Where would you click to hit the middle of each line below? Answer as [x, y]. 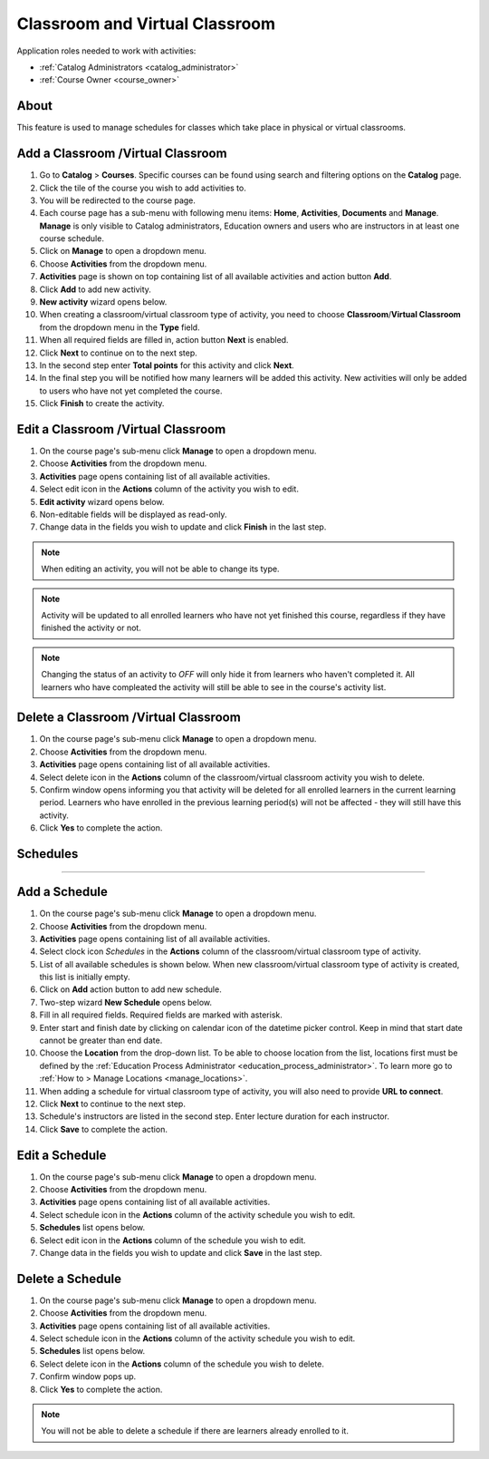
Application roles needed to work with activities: [106, 51]
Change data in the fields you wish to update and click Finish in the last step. [183, 527]
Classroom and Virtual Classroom [146, 24]
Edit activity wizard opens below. [102, 501]
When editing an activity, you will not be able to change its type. [160, 569]
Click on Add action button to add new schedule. [130, 989]
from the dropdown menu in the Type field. [120, 327]
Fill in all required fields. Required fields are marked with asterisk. [161, 1015]
